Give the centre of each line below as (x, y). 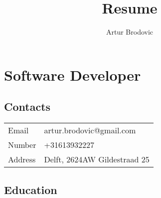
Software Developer (73, 74)
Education (31, 189)
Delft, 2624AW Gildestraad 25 (97, 159)
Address (22, 159)
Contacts (27, 107)
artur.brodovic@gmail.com (90, 130)
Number (22, 145)
